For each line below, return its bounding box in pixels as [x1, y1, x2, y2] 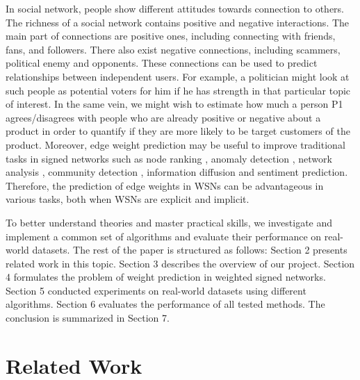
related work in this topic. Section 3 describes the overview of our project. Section [6, 256, 355, 270]
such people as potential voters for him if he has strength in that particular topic [6, 83, 351, 97]
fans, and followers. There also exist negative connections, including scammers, [6, 42, 341, 56]
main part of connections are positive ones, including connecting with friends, [6, 28, 336, 43]
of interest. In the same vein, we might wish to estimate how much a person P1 [6, 97, 343, 111]
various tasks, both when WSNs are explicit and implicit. [6, 192, 249, 206]
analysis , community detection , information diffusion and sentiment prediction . [6, 165, 348, 179]
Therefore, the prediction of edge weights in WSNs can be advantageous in [6, 178, 324, 192]
